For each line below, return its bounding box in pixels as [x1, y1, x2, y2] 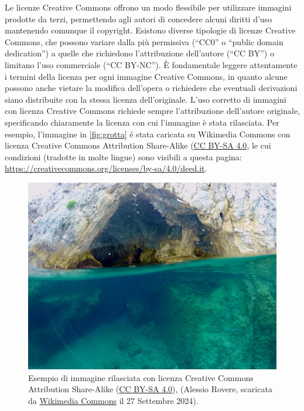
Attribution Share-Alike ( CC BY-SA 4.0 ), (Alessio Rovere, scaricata [28, 383, 272, 395]
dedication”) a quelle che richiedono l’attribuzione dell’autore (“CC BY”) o [5, 47, 274, 59]
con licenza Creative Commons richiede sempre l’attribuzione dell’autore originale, [5, 105, 300, 117]
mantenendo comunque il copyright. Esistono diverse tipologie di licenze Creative [5, 24, 296, 36]
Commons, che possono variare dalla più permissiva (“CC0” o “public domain [5, 35, 283, 48]
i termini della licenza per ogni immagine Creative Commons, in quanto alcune [5, 70, 288, 82]
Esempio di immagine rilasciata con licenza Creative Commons [28, 371, 254, 383]
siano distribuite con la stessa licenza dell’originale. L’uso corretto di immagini [5, 93, 286, 105]
